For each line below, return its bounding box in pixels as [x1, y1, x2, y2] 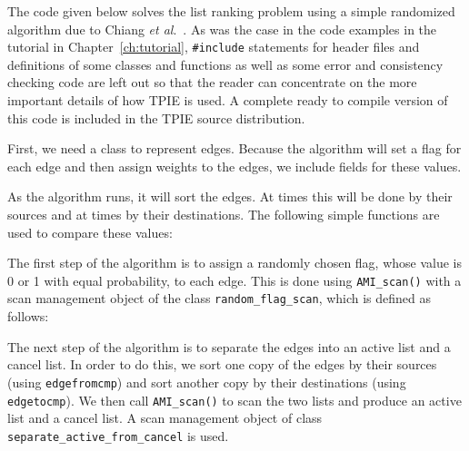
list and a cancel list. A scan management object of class [7, 408, 323, 427]
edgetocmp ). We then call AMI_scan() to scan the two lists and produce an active [7, 390, 462, 409]
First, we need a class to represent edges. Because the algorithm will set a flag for [7, 139, 462, 158]
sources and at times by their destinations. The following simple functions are [7, 205, 440, 223]
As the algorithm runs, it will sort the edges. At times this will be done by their [7, 187, 453, 206]
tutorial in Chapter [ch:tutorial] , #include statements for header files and [7, 37, 420, 56]
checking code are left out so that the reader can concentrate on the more [7, 73, 417, 92]
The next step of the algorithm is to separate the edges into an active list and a [7, 337, 451, 356]
